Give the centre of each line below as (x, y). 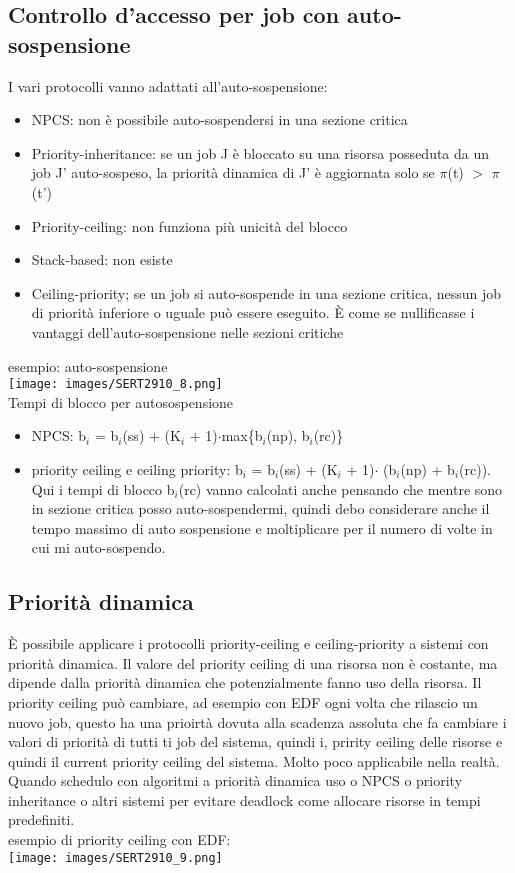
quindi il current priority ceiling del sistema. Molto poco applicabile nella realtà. (254, 760)
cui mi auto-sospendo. (98, 547)
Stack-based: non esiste (102, 259)
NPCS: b (59, 435)
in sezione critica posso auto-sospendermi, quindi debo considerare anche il (260, 508)
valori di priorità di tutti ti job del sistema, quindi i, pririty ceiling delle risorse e (255, 741)
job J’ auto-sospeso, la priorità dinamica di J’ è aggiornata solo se (233, 172)
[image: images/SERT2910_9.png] (115, 857)
